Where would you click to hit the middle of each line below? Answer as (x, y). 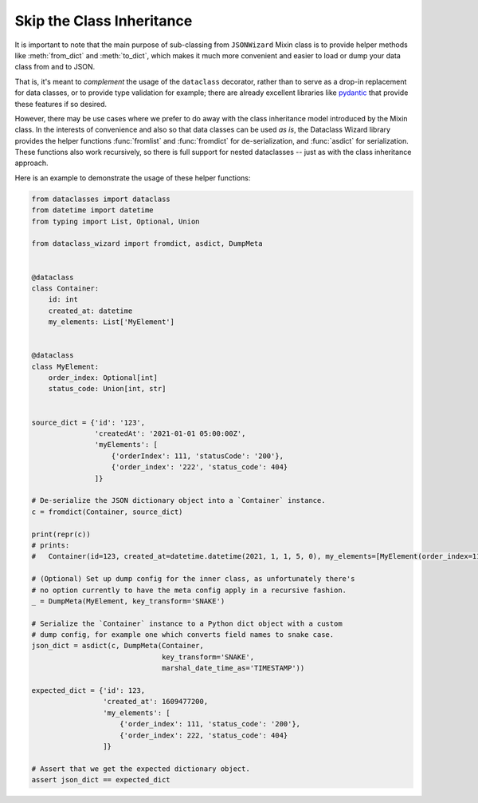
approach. (31, 163)
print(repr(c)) (61, 534)
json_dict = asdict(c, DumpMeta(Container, (118, 646)
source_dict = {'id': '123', (88, 422)
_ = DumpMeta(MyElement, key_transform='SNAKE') (128, 601)
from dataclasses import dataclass (101, 199)
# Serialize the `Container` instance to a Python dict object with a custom (187, 623)
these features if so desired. (61, 104)
